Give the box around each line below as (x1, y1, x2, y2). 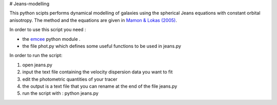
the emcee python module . (22, 36, 81, 42)
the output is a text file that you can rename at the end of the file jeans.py (22, 83, 177, 89)
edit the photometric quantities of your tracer (22, 76, 117, 82)
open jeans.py (22, 62, 52, 68)
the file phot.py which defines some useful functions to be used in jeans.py (22, 43, 182, 49)
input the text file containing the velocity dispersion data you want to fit (22, 69, 173, 75)
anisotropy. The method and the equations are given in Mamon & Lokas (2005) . (9, 17, 177, 23)
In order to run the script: (9, 52, 63, 59)
